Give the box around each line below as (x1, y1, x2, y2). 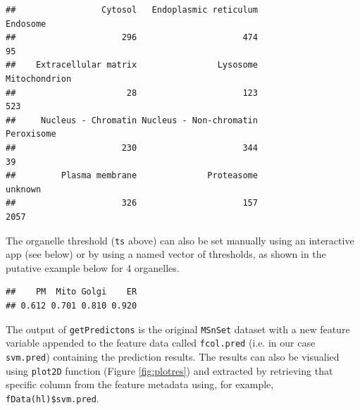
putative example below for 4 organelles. (6, 260, 180, 275)
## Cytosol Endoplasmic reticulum (6, 5, 258, 15)
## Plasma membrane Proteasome (6, 170, 258, 181)
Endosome (6, 18, 46, 29)
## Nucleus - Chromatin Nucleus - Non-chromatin (6, 115, 258, 125)
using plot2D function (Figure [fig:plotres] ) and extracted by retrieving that (6, 363, 333, 378)
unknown (6, 184, 42, 194)
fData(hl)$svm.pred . (6, 390, 99, 405)
